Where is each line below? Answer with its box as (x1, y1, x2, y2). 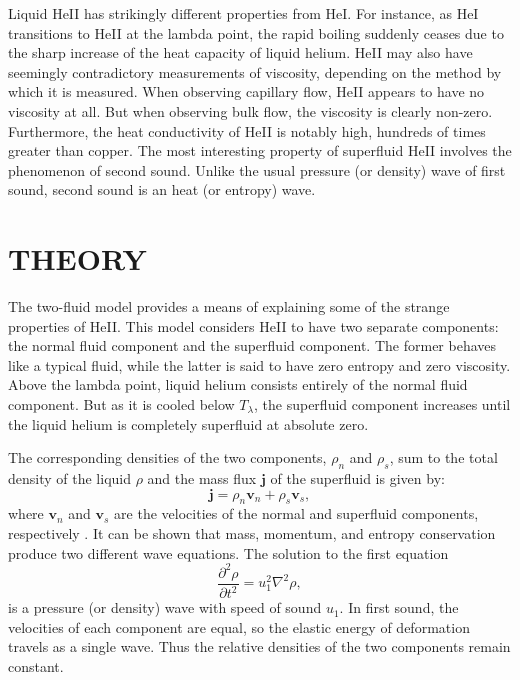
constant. (8, 655, 64, 676)
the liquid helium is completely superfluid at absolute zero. (8, 413, 369, 434)
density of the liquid (8, 468, 131, 489)
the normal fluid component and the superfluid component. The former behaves (8, 335, 497, 356)
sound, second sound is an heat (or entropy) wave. (8, 179, 316, 200)
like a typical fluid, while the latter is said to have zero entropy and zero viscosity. (8, 354, 511, 375)
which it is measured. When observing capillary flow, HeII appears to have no (8, 81, 485, 102)
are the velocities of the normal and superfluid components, (114, 503, 479, 524)
